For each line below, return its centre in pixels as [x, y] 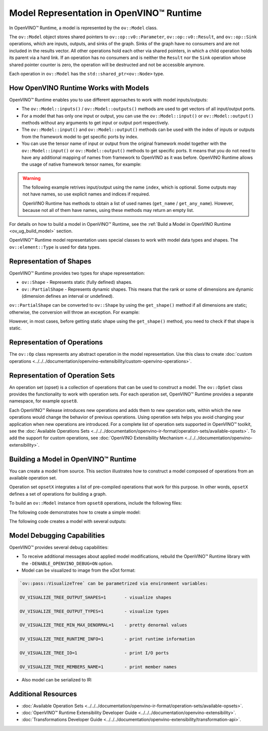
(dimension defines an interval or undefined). [68, 296]
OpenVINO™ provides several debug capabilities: [59, 547]
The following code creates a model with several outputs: [68, 522]
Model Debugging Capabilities [57, 535]
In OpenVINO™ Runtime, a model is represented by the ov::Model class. [84, 28]
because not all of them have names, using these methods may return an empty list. [108, 210]
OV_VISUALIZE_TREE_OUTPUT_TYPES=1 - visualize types [94, 611]
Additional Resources [43, 694]
